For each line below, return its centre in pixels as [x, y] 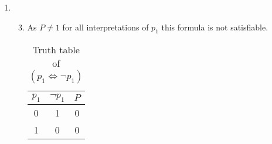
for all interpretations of [106, 27]
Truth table [56, 50]
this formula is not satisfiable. [215, 27]
